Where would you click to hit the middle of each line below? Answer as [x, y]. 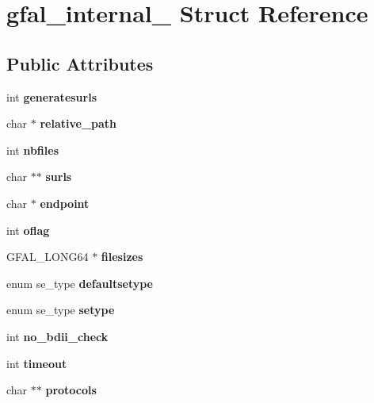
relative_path [78, 123]
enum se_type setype [61, 310]
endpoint [65, 203]
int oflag [28, 230]
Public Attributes [80, 63]
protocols [71, 390]
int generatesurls [52, 96]
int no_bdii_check [57, 336]
